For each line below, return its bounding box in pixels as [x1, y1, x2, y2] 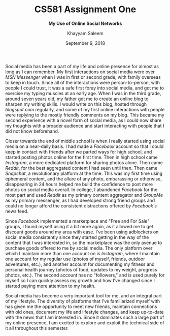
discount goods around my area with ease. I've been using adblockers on [5, 229, 159, 235]
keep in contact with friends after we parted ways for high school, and [5, 148, 152, 155]
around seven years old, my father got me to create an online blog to [5, 96, 149, 102]
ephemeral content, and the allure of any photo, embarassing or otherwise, [5, 175, 162, 181]
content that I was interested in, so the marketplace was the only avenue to [5, 239, 162, 246]
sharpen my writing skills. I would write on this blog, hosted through [5, 101, 147, 107]
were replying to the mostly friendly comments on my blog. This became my [5, 112, 165, 118]
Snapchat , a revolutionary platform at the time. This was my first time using [5, 170, 163, 176]
